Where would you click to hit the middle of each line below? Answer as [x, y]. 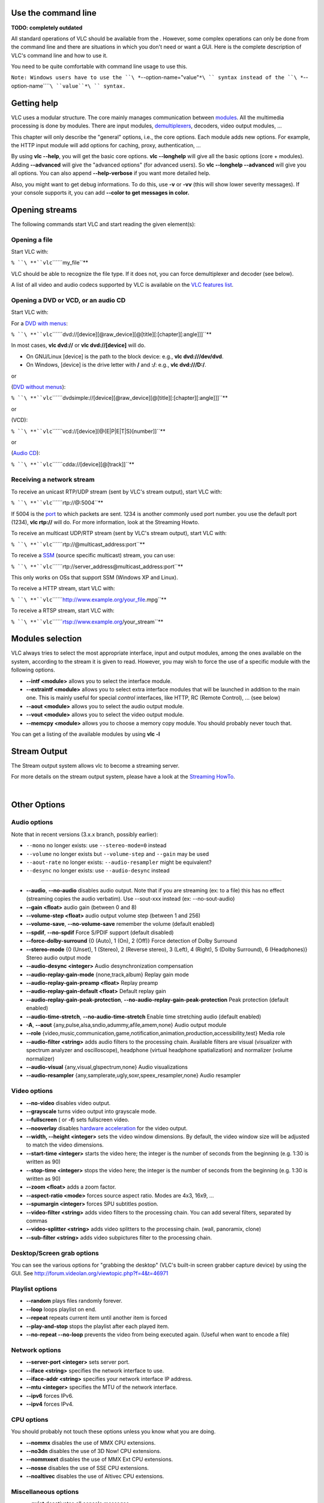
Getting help [34, 103]
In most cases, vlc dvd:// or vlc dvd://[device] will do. [79, 345]
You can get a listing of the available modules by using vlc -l [85, 734]
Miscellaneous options [45, 1492]
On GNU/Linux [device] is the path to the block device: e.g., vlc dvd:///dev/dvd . [125, 356]
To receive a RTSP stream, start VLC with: [63, 611]
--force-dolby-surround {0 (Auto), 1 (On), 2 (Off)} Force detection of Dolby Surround [131, 941]
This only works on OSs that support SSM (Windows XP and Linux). [94, 577]
